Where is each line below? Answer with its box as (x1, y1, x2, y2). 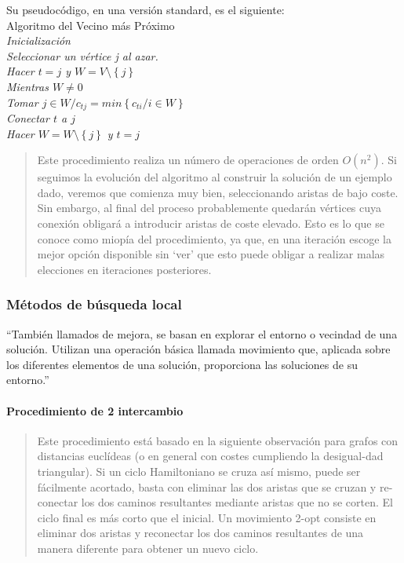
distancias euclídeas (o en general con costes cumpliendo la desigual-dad (37, 448, 384, 464)
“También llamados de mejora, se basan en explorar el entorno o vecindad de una (6, 325, 398, 342)
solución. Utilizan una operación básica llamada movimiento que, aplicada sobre (6, 341, 391, 357)
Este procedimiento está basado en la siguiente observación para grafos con (37, 432, 399, 448)
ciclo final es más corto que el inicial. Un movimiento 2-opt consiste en (37, 509, 377, 525)
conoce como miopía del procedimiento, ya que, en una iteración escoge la (37, 230, 392, 247)
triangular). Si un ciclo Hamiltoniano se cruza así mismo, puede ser (37, 462, 361, 479)
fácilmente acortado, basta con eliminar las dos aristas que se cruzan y (37, 478, 377, 495)
